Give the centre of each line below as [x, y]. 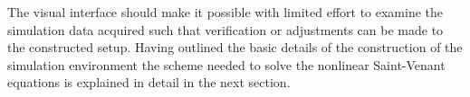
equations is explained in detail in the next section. [149, 82]
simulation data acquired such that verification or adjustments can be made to [225, 29]
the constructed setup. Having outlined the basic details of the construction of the [235, 47]
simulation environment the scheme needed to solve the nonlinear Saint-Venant [226, 64]
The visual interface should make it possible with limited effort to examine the [225, 12]
